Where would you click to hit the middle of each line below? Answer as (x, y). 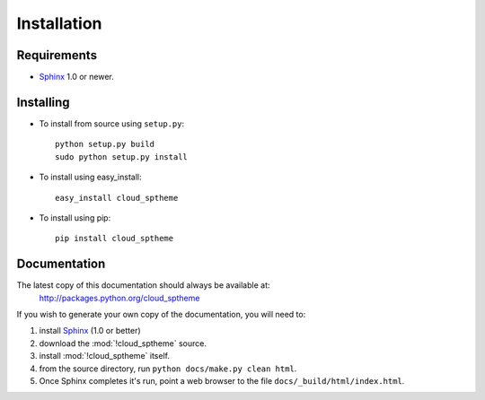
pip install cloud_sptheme (115, 239)
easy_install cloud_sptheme (117, 198)
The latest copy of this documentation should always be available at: (143, 285)
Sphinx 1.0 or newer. (76, 77)
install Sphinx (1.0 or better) (90, 331)
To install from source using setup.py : (111, 123)
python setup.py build (105, 144)
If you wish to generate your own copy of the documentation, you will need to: (161, 314)
